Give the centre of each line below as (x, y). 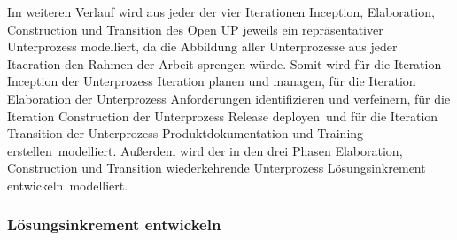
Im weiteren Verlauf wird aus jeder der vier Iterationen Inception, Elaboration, (221, 12)
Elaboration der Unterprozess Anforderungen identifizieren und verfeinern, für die (229, 98)
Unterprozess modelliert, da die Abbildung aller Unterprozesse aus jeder (202, 46)
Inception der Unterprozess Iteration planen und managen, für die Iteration (212, 81)
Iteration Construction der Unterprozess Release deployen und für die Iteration (223, 116)
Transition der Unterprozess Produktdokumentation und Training (186, 133)
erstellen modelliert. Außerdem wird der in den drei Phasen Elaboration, (205, 150)
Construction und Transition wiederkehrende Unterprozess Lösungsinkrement (217, 168)
